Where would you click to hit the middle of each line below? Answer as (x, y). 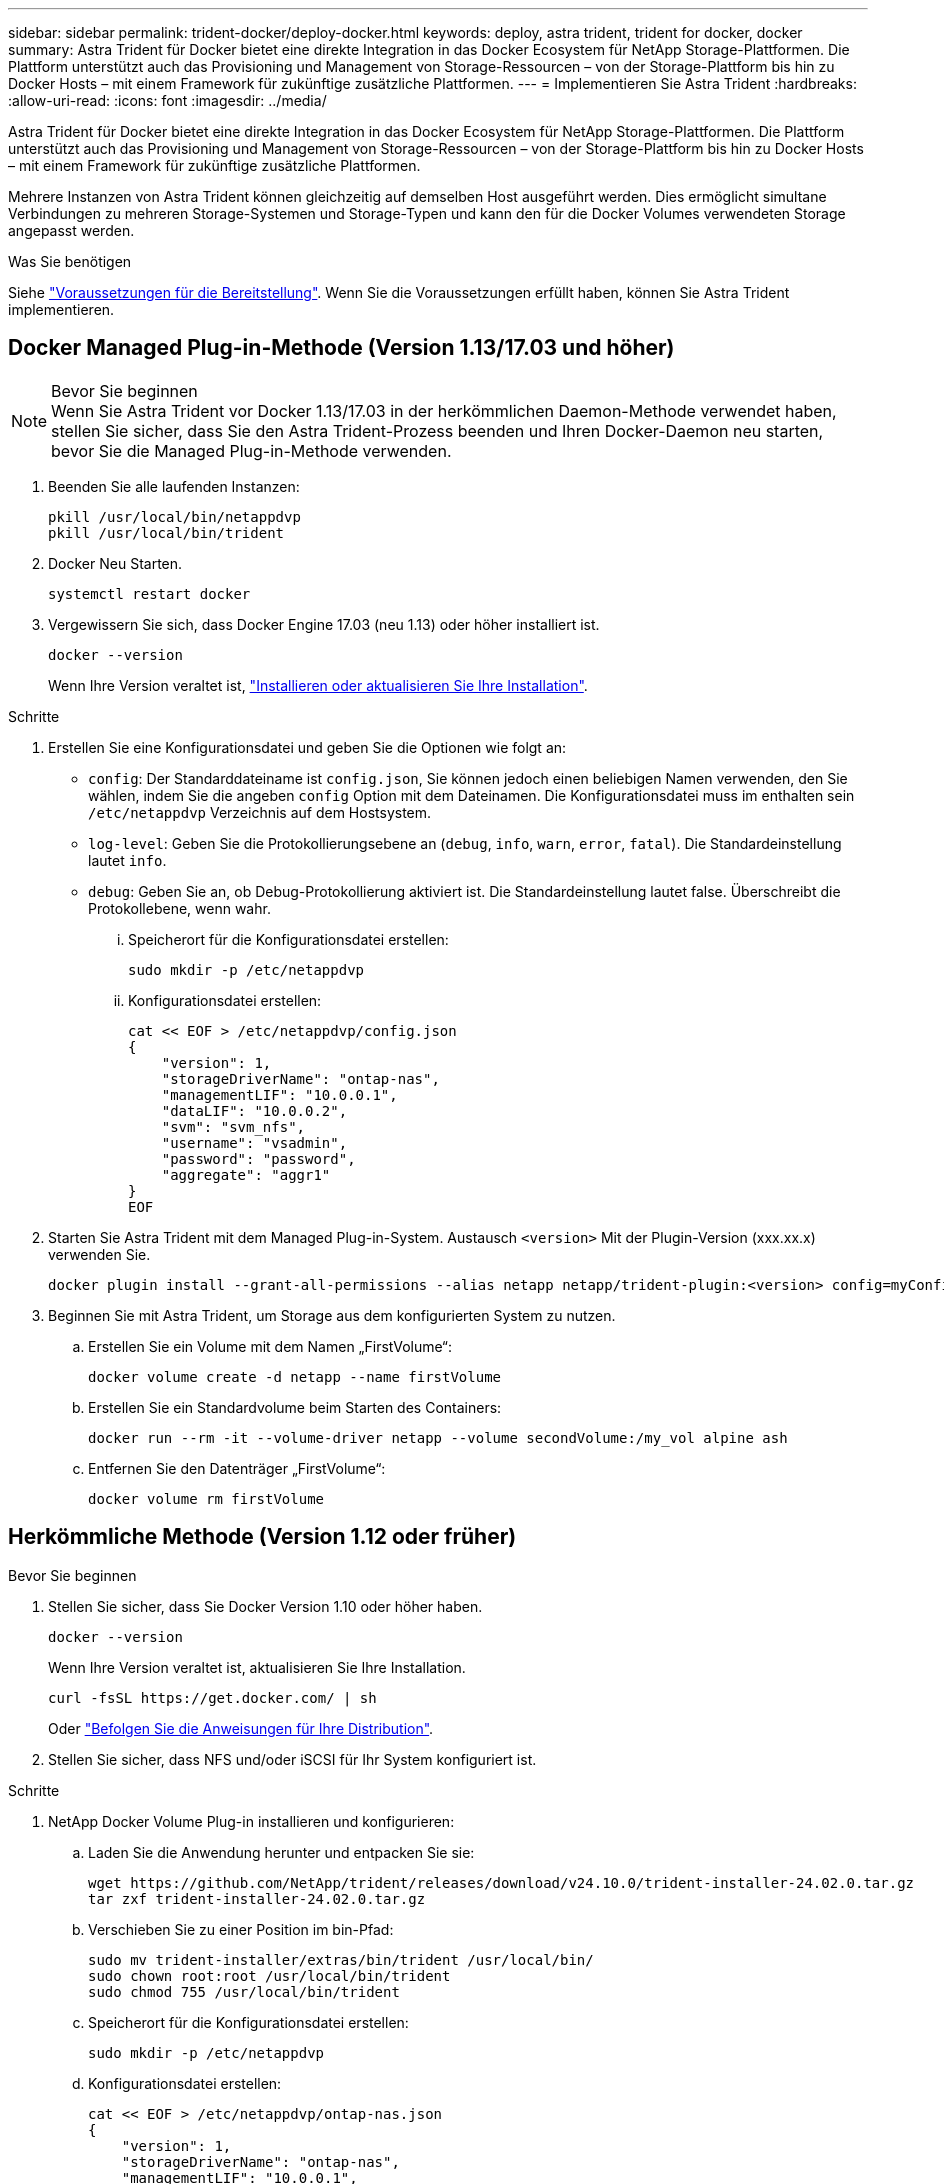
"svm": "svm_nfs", (233, 1126)
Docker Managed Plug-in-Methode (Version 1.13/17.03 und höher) (341, 348)
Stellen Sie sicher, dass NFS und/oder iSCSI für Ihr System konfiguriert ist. (292, 1759)
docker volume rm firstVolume (206, 1498)
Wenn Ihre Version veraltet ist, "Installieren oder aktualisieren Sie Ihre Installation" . (318, 685)
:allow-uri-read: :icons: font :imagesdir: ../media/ (167, 100)
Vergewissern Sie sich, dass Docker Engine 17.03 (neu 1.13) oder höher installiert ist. (324, 624)
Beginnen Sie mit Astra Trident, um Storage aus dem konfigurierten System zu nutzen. (332, 1315)
